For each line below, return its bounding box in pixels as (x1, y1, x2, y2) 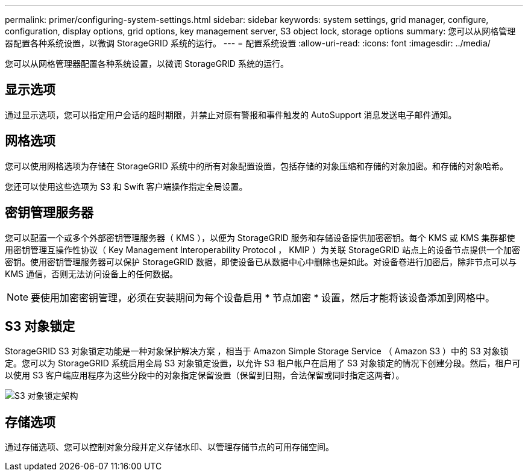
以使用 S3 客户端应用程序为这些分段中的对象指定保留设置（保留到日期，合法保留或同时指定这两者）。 (5, 370, 404, 381)
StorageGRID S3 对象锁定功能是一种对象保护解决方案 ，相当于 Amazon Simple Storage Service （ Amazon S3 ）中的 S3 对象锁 (5, 346, 509, 357)
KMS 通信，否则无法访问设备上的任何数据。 (5, 268, 178, 279)
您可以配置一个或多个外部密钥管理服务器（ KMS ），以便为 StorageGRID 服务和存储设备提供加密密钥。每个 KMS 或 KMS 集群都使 (5, 232, 515, 243)
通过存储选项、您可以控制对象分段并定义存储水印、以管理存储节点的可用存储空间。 (5, 442, 334, 453)
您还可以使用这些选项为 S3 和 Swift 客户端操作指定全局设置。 (5, 181, 248, 192)
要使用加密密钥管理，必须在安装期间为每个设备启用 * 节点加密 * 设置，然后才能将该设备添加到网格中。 (31, 291, 495, 304)
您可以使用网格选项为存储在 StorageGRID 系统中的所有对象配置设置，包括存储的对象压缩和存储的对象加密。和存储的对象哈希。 (5, 160, 508, 171)
